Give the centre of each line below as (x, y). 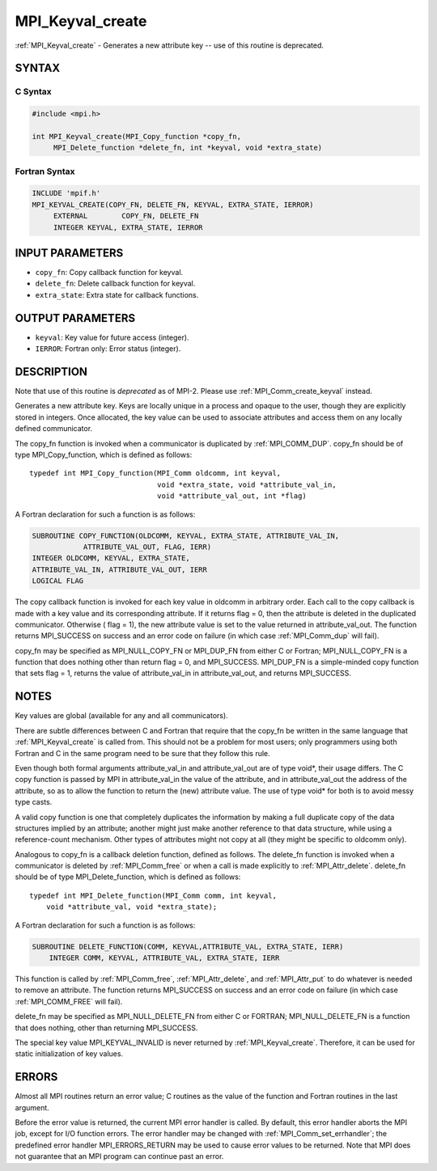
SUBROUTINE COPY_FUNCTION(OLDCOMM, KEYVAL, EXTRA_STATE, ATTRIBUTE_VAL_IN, (186, 535)
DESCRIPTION (51, 372)
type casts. (34, 802)
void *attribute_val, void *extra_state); (132, 907)
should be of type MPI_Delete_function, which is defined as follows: (128, 877)
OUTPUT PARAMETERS (75, 318)
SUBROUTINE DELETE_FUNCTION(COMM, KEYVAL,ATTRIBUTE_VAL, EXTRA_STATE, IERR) (188, 947)
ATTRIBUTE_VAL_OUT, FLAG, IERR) (147, 547)
